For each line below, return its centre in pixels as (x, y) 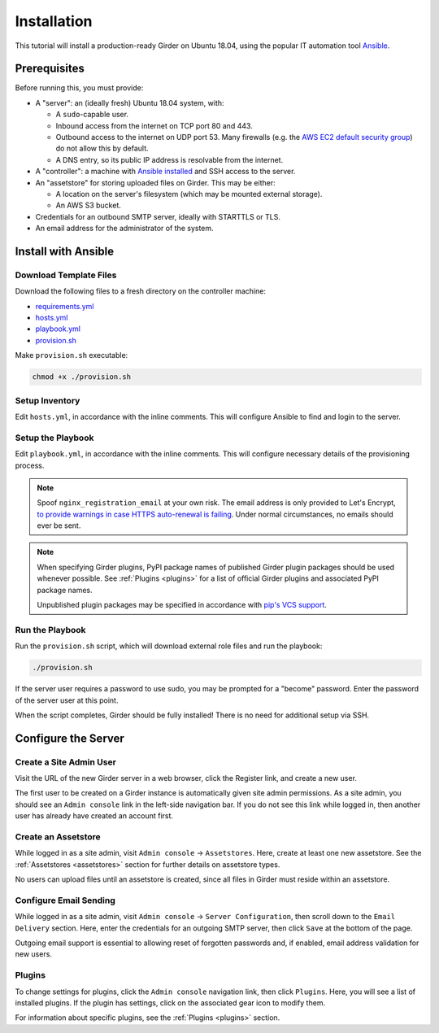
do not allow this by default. (102, 148)
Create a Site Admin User (66, 762)
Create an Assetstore (58, 837)
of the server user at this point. (67, 700)
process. (30, 465)
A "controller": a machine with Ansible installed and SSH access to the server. (165, 172)
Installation (54, 21)
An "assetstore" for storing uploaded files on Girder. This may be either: (155, 182)
